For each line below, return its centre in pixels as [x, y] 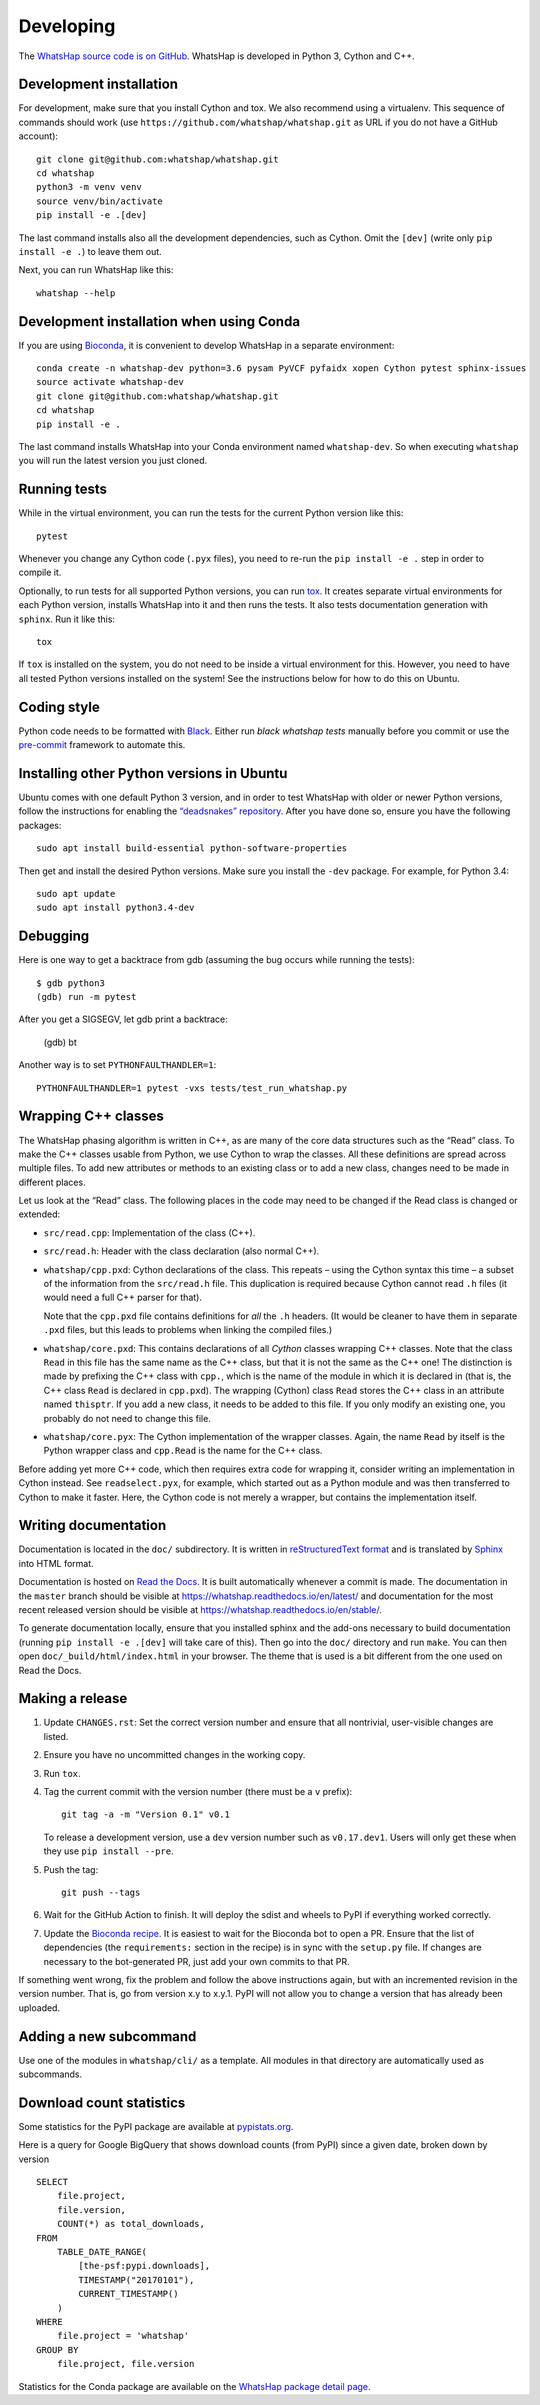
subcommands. [50, 2074]
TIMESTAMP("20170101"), [136, 2279]
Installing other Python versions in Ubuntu [153, 773]
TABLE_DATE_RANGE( [102, 2252]
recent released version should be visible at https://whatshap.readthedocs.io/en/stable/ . [200, 1609]
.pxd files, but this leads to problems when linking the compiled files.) [188, 1330]
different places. [52, 1182]
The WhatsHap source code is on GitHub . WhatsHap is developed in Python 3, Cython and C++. [216, 56]
